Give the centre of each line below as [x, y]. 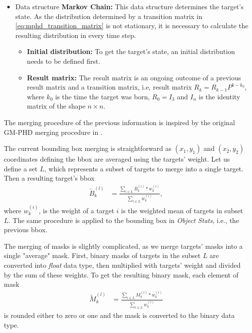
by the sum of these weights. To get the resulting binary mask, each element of [121, 274]
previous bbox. [26, 230]
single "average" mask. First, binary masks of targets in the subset [102, 255]
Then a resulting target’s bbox [49, 178]
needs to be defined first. [64, 61]
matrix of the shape [56, 106]
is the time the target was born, [102, 96]
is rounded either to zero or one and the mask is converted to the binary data [119, 315]
